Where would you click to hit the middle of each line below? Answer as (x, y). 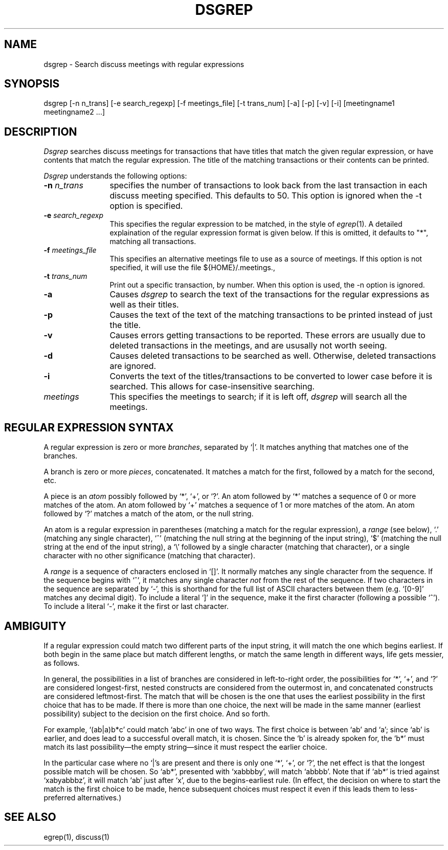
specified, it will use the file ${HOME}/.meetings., (192, 268)
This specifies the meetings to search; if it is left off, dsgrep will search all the (258, 397)
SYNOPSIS (32, 84)
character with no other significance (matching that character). (149, 556)
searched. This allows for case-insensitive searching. (212, 387)
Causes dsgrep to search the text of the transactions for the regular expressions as (270, 295)
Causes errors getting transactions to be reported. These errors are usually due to (267, 335)
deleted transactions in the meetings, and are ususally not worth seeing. (248, 346)
